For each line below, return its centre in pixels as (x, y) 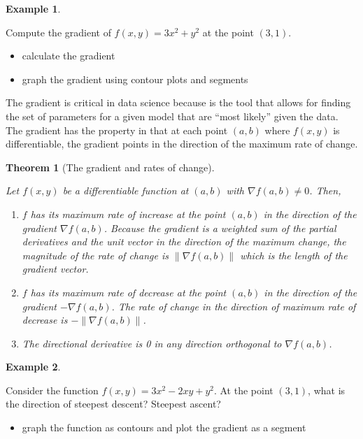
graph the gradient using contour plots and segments (135, 79)
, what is (327, 390)
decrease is (45, 320)
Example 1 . (33, 8)
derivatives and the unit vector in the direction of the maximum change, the (184, 242)
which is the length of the (294, 255)
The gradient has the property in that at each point (117, 130)
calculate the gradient (69, 56)
